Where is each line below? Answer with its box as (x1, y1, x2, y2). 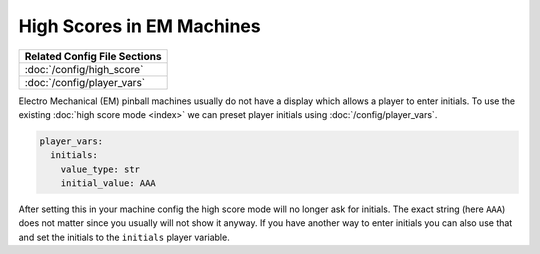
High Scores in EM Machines (18, 15, 261, 37)
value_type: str (60, 163, 140, 175)
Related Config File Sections (24, 49, 162, 63)
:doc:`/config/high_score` (24, 62, 144, 76)
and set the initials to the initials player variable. (18, 231, 230, 243)
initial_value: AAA (60, 178, 157, 189)
